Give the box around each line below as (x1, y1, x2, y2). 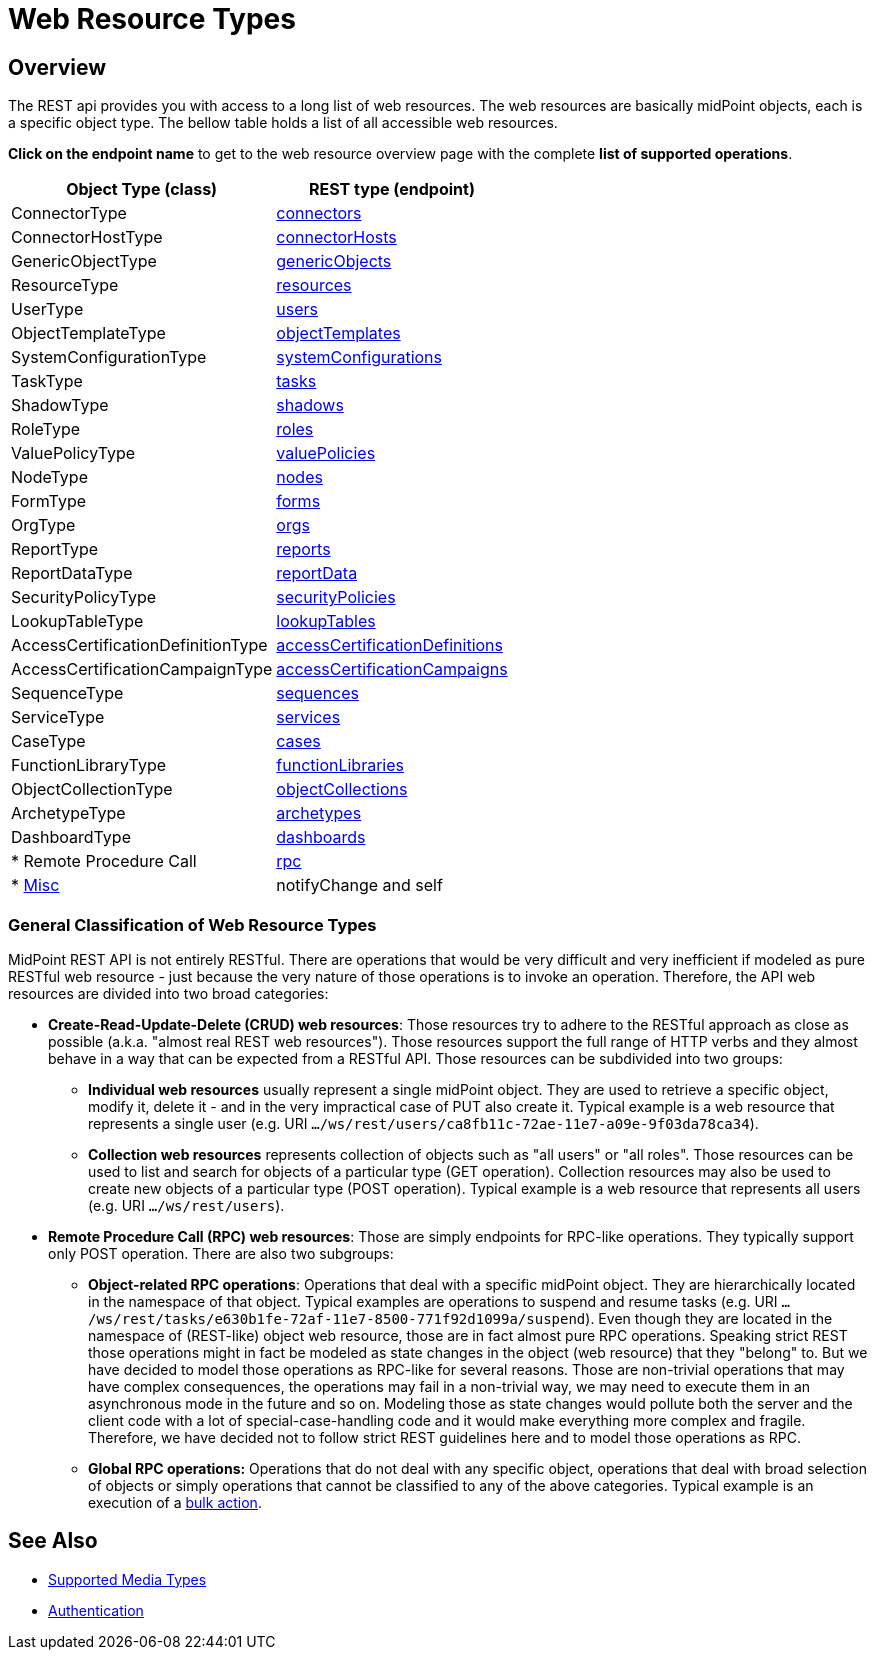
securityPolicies (276, 587, 396, 608)
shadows (276, 395, 344, 416)
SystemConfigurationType (11, 347, 207, 368)
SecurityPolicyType (11, 587, 157, 608)
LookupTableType (11, 611, 144, 632)
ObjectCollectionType (11, 779, 173, 800)
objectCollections (276, 779, 408, 800)
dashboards (276, 827, 366, 848)
